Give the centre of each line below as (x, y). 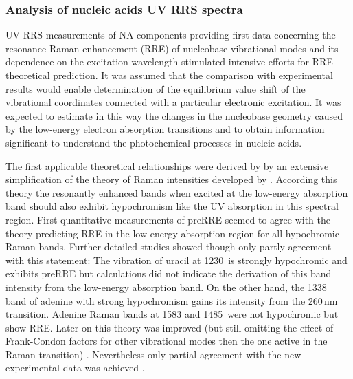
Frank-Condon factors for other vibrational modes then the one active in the (167, 341)
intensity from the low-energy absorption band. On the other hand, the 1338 (166, 286)
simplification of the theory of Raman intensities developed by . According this (171, 179)
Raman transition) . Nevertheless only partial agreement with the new (153, 354)
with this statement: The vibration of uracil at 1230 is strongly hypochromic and (176, 260)
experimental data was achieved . (75, 368)
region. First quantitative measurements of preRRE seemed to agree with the (168, 219)
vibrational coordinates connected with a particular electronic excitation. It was (173, 102)
